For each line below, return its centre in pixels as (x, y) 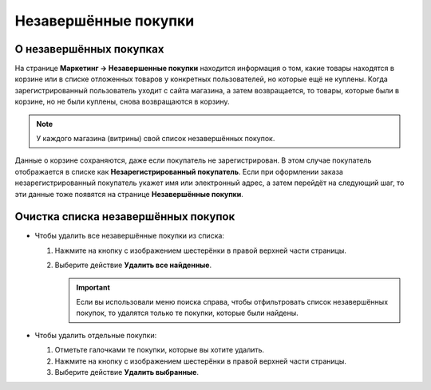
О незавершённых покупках (89, 49)
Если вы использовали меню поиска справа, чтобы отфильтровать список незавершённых (232, 302)
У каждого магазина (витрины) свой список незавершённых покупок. (156, 139)
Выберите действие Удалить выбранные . (127, 372)
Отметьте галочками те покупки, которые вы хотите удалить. (160, 350)
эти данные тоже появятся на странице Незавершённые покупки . (129, 194)
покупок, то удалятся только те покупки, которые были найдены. (187, 313)
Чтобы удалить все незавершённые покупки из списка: (130, 236)
